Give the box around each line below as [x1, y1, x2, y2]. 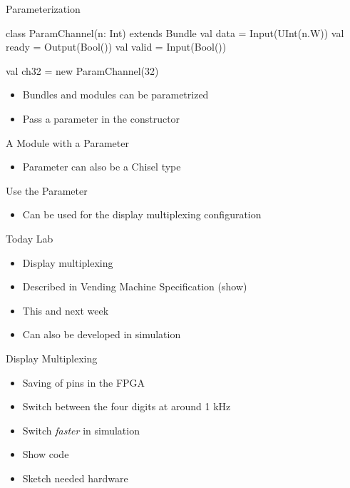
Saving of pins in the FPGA [22, 375, 145, 390]
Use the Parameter [6, 183, 88, 198]
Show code [22, 447, 69, 462]
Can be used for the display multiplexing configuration [22, 207, 262, 222]
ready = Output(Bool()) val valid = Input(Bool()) [6, 39, 227, 54]
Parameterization [6, 1, 81, 16]
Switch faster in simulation [22, 422, 140, 437]
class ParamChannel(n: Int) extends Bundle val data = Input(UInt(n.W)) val [6, 25, 344, 40]
